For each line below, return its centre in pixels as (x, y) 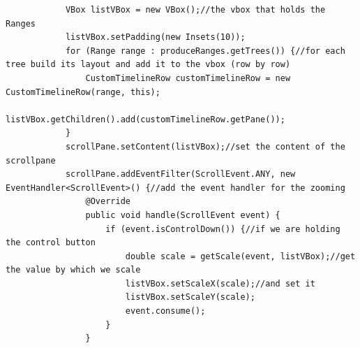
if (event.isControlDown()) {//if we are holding (223, 229)
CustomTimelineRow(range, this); (83, 92)
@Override (108, 202)
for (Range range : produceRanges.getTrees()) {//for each (205, 51)
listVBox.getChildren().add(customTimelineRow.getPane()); (145, 119)
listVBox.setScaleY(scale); (190, 297)
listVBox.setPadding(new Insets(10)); (155, 37)
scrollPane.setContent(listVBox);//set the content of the (205, 146)
